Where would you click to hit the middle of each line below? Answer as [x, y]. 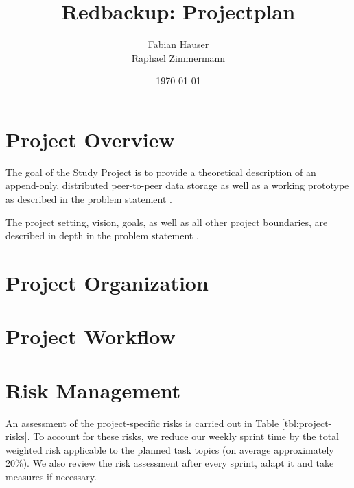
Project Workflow [91, 336]
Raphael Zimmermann [178, 57]
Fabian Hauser [178, 44]
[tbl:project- [307, 423]
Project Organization [107, 282]
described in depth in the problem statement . [102, 235]
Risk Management [93, 390]
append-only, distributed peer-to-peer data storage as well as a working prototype [177, 185]
